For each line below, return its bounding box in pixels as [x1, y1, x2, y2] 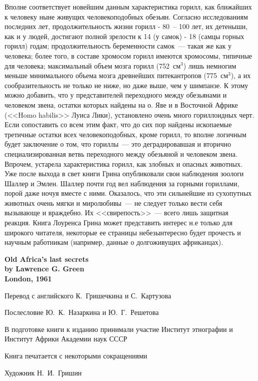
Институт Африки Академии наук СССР [4, 333, 127, 344]
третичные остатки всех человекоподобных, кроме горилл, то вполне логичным [4, 129, 246, 139]
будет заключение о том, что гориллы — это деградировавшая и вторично [4, 139, 231, 149]
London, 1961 [4, 273, 52, 284]
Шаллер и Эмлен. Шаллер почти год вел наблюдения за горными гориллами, [4, 178, 239, 188]
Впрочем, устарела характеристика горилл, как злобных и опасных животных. [4, 158, 242, 169]
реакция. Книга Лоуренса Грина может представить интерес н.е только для [4, 217, 233, 228]
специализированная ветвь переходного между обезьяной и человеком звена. [4, 148, 237, 159]
